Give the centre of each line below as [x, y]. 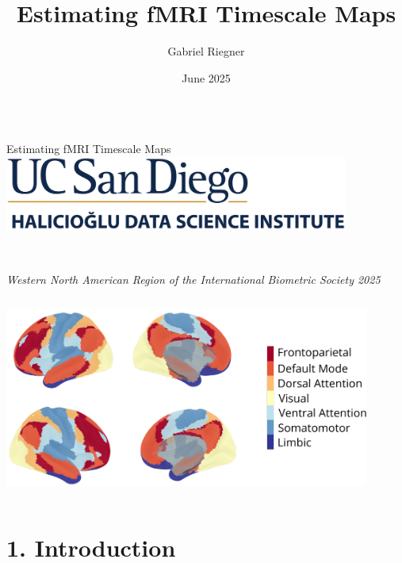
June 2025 [206, 77]
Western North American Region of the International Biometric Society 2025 [193, 279]
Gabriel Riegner [206, 51]
